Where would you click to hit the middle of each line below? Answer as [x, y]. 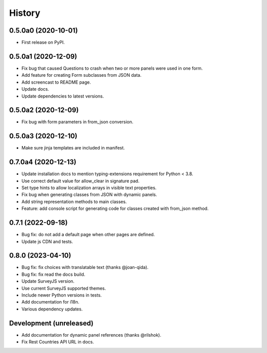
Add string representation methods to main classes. [74, 202]
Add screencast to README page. [56, 82]
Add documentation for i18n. [50, 302]
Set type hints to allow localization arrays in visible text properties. [89, 188]
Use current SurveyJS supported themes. [64, 288]
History [25, 13]
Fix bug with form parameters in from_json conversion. [77, 122]
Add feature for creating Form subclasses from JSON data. [82, 75]
